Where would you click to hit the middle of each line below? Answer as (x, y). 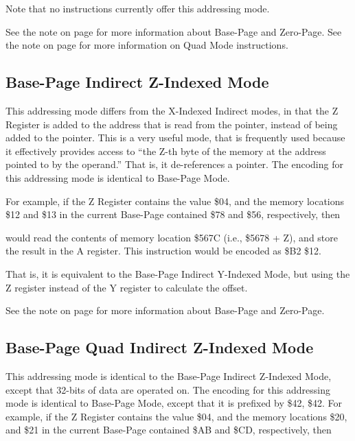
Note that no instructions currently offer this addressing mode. (138, 8)
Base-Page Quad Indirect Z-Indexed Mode (160, 347)
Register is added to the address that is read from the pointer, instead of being (172, 124)
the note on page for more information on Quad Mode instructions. (147, 45)
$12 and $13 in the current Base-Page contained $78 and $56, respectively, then (173, 214)
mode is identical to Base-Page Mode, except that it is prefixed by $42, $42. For (174, 403)
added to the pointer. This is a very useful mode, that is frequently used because (175, 138)
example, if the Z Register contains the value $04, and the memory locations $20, (176, 416)
